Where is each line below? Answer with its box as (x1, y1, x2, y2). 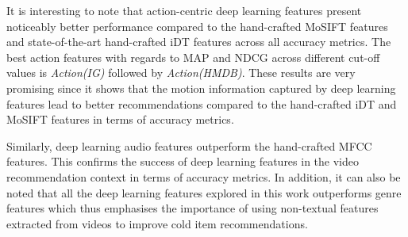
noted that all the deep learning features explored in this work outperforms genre (6, 184, 402, 201)
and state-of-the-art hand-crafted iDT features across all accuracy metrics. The (6, 33, 391, 50)
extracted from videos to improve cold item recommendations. (6, 215, 308, 231)
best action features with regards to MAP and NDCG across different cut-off (6, 48, 380, 65)
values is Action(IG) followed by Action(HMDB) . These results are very (6, 64, 356, 81)
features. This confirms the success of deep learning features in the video (6, 153, 359, 170)
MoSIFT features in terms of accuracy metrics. (6, 111, 234, 128)
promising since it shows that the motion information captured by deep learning (6, 79, 396, 96)
